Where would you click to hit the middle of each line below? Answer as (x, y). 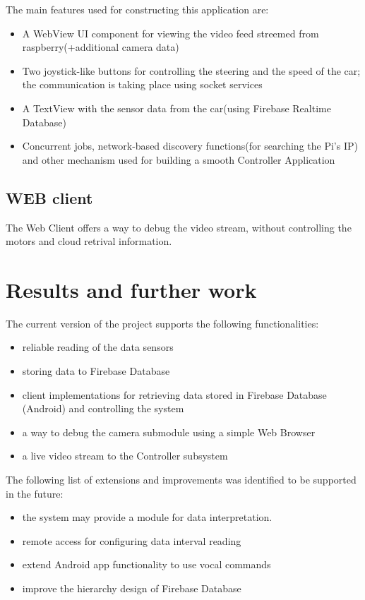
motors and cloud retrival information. (89, 241)
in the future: (35, 493)
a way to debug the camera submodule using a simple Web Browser (169, 432)
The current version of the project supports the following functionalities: (162, 323)
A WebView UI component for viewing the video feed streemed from (170, 33)
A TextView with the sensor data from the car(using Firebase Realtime (176, 108)
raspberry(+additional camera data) (101, 47)
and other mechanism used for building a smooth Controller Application (179, 159)
